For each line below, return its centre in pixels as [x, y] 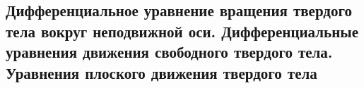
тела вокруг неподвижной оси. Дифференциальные [182, 31]
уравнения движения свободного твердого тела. [169, 52]
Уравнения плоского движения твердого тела [162, 72]
